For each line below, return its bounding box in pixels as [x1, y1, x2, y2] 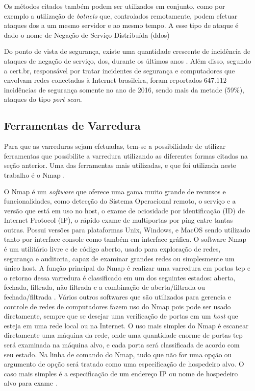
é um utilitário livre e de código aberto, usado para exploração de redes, [4, 244, 221, 254]
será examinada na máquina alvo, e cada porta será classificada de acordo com [4, 340, 240, 350]
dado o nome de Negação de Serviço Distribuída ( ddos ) [4, 29, 170, 40]
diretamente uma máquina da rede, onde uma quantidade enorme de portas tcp [4, 330, 243, 340]
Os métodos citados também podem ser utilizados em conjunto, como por [4, 1, 225, 11]
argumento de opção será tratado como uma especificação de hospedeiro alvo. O [4, 359, 244, 369]
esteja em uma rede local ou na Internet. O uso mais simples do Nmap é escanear [4, 320, 249, 330]
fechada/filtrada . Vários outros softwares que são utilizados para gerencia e [4, 292, 231, 302]
